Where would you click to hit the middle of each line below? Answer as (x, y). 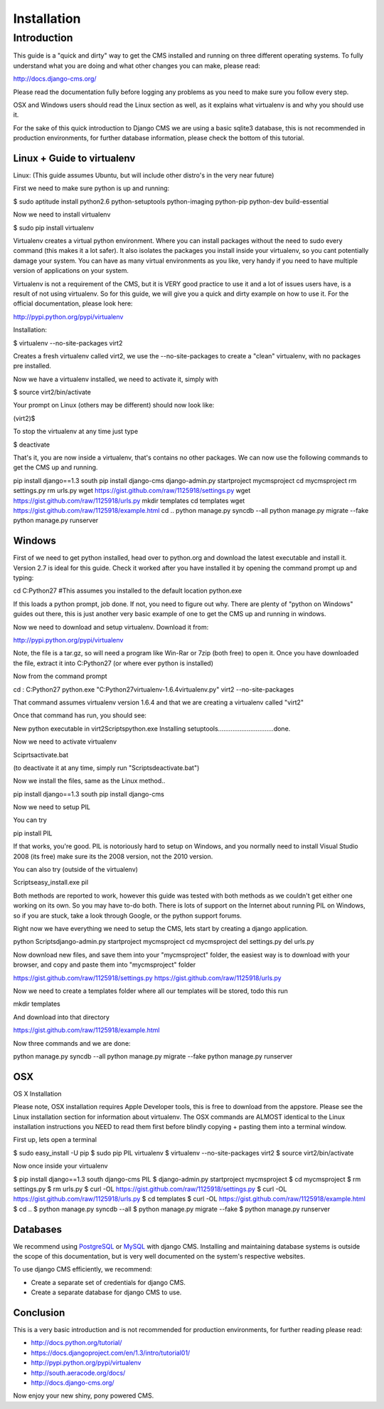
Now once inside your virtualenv (60, 1166)
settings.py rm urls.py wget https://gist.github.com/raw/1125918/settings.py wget (132, 491)
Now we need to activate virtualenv (65, 742)
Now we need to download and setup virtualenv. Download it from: (111, 627)
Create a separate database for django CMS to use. (106, 1292)
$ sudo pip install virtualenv (54, 227)
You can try (30, 820)
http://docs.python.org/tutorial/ (76, 1343)
